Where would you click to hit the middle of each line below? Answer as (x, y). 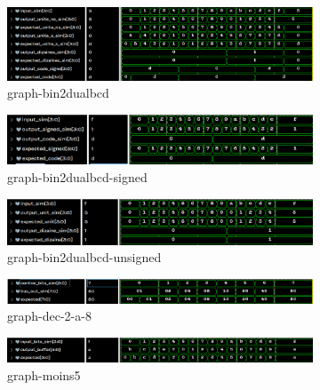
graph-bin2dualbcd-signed (77, 176)
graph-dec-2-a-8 (49, 316)
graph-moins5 (44, 374)
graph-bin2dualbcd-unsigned (84, 257)
